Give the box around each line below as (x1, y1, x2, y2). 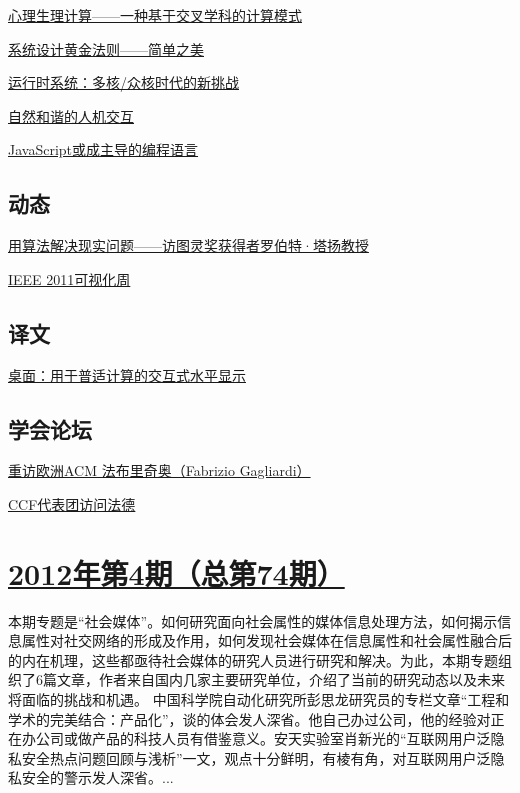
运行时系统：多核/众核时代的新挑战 (8, 72, 239, 93)
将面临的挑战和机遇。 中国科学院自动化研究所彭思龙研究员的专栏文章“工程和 (8, 689, 510, 710)
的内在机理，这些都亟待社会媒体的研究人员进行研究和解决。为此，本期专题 (8, 649, 498, 670)
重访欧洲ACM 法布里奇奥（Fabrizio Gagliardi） (8, 460, 311, 481)
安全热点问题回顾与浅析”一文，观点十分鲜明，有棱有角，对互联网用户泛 (21, 747, 491, 768)
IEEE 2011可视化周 (8, 268, 131, 289)
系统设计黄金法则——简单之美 (8, 38, 204, 59)
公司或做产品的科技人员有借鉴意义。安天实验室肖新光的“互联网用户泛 (35, 728, 491, 749)
